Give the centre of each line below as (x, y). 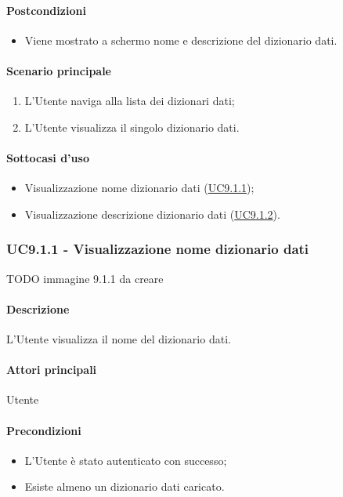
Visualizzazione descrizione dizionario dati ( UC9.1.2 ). (152, 214)
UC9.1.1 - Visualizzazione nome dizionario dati (158, 249)
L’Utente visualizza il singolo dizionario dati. (132, 127)
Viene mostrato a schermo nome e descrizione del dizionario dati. (181, 40)
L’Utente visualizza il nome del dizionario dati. (119, 338)
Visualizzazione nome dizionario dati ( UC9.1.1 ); (139, 188)
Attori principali (52, 370)
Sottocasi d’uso (48, 157)
